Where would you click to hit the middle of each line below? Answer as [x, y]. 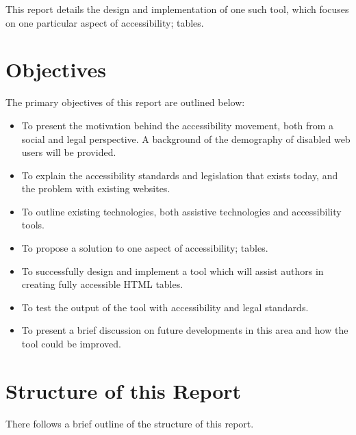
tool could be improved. [71, 344]
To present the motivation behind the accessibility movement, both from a [178, 125]
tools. [33, 225]
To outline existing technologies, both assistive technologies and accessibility [181, 211]
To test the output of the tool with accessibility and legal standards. [165, 307]
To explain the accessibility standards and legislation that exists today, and [180, 175]
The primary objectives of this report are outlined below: [125, 102]
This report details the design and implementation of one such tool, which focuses [177, 9]
